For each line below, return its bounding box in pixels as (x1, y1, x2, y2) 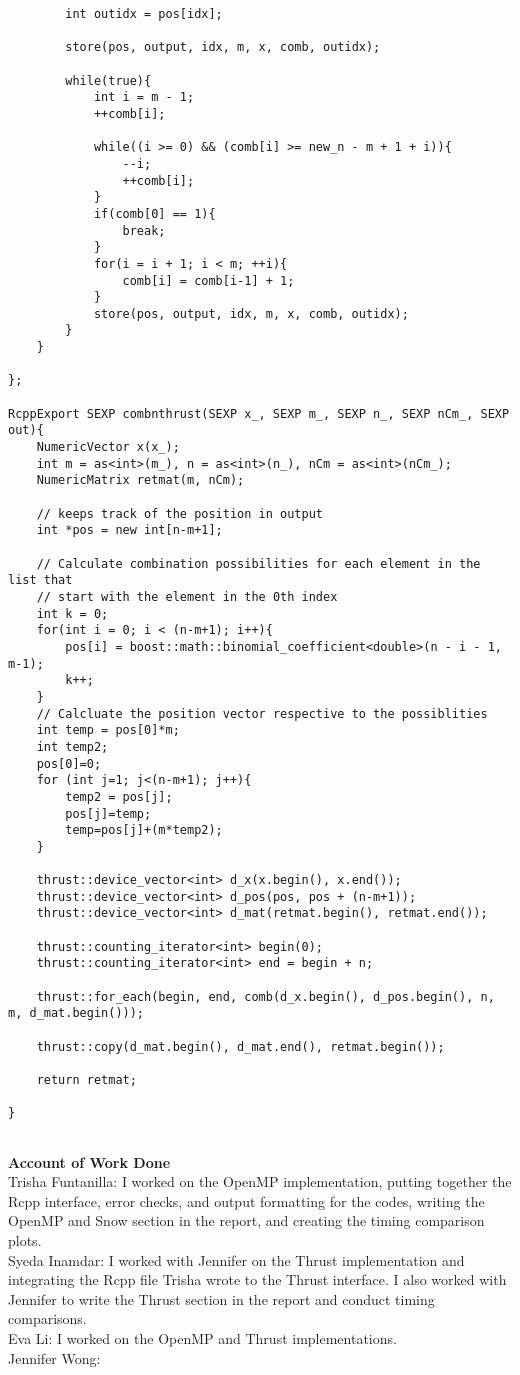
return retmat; (36, 1073, 137, 1087)
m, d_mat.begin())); (8, 1006, 145, 1021)
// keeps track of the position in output (36, 506, 323, 521)
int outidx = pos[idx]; (65, 7, 223, 21)
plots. (8, 1230, 42, 1250)
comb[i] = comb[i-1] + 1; (122, 273, 295, 288)
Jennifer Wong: (8, 1347, 101, 1368)
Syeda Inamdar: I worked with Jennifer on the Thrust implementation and (8, 1249, 465, 1270)
